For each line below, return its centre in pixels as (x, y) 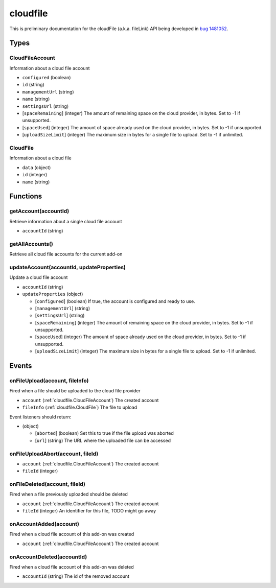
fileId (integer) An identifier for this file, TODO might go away (89, 511)
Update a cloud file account (39, 277)
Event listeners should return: (40, 417)
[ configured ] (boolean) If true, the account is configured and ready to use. (115, 301)
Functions (26, 196)
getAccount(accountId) (39, 211)
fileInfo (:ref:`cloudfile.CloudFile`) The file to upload (80, 407)
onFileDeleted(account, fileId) (47, 484)
